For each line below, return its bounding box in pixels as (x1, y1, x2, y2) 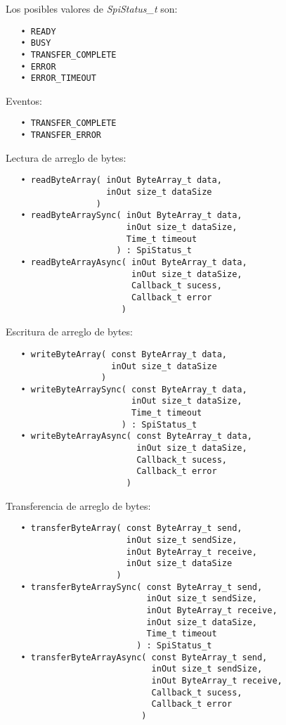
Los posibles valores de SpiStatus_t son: (6, 1, 178, 15)
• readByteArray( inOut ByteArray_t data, (20, 175, 222, 186)
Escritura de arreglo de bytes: (6, 324, 133, 339)
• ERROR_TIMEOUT (20, 73, 96, 84)
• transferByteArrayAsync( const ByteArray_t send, (20, 652, 268, 662)
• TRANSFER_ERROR (20, 130, 102, 141)
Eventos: (6, 93, 42, 108)
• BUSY (20, 38, 51, 49)
